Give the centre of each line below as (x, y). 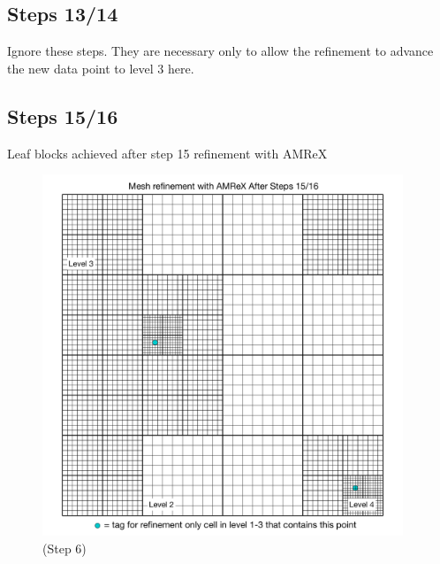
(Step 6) (64, 548)
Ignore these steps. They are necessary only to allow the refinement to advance (220, 51)
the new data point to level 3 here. (101, 68)
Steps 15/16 (63, 116)
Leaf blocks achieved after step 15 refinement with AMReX (167, 153)
